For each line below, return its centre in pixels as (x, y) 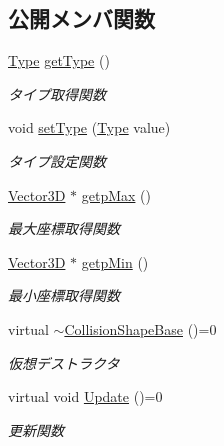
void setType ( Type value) (89, 127)
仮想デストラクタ (64, 362)
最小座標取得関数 (64, 295)
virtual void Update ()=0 (85, 396)
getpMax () (116, 194)
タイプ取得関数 (57, 93)
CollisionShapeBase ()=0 (140, 328)
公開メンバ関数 (81, 18)
